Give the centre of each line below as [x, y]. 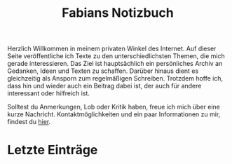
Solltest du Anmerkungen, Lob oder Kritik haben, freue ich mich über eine [114, 107]
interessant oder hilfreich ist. [48, 93]
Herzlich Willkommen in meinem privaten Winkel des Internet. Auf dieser [112, 49]
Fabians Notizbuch [118, 13]
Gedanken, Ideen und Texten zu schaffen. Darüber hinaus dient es [103, 71]
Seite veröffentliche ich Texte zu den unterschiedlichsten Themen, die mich [116, 56]
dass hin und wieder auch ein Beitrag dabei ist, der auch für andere [104, 86]
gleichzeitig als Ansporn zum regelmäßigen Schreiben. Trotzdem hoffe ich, [115, 78]
